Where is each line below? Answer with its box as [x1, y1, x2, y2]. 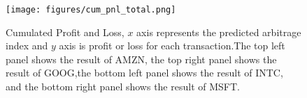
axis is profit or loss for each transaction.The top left [59, 38, 285, 53]
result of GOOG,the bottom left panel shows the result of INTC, [6, 65, 283, 80]
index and [6, 38, 48, 53]
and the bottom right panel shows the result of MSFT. [6, 79, 240, 94]
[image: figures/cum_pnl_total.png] [6, 5, 176, 15]
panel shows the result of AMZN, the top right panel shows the [6, 51, 277, 66]
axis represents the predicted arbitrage [136, 24, 301, 39]
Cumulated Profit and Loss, [6, 24, 124, 39]
